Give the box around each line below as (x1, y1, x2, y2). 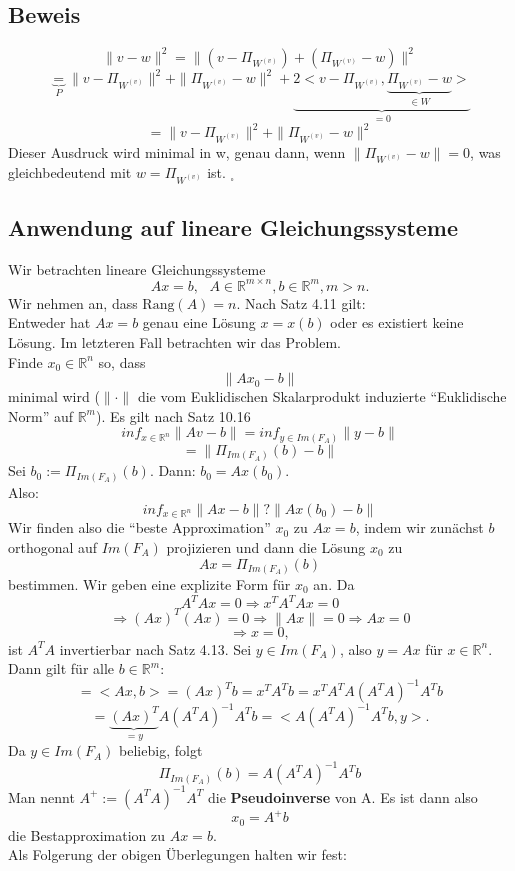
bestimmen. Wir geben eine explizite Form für (8, 574, 291, 595)
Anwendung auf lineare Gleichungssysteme (8, 211, 459, 242)
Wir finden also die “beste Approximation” (8, 517, 271, 538)
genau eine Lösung (142, 312, 256, 333)
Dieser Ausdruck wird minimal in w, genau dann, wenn (8, 141, 346, 162)
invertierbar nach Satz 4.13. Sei (59, 638, 252, 659)
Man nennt (8, 786, 75, 807)
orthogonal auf (8, 536, 98, 557)
